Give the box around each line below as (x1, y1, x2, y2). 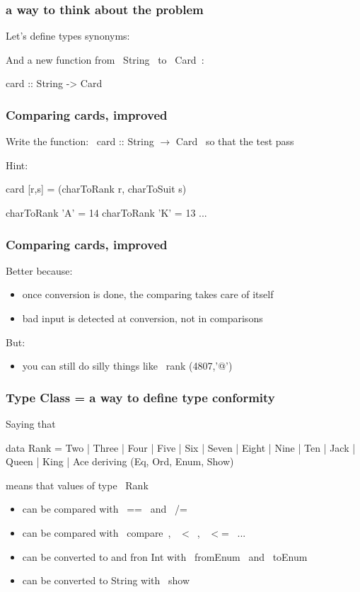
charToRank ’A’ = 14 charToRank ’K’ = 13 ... (6, 205, 207, 220)
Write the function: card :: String (6, 134, 154, 149)
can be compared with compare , (22, 525, 171, 540)
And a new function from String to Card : (6, 52, 204, 67)
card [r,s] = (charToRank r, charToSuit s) (6, 181, 187, 196)
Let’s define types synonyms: (6, 28, 130, 43)
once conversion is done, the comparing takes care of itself (22, 287, 274, 302)
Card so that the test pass (175, 134, 294, 149)
